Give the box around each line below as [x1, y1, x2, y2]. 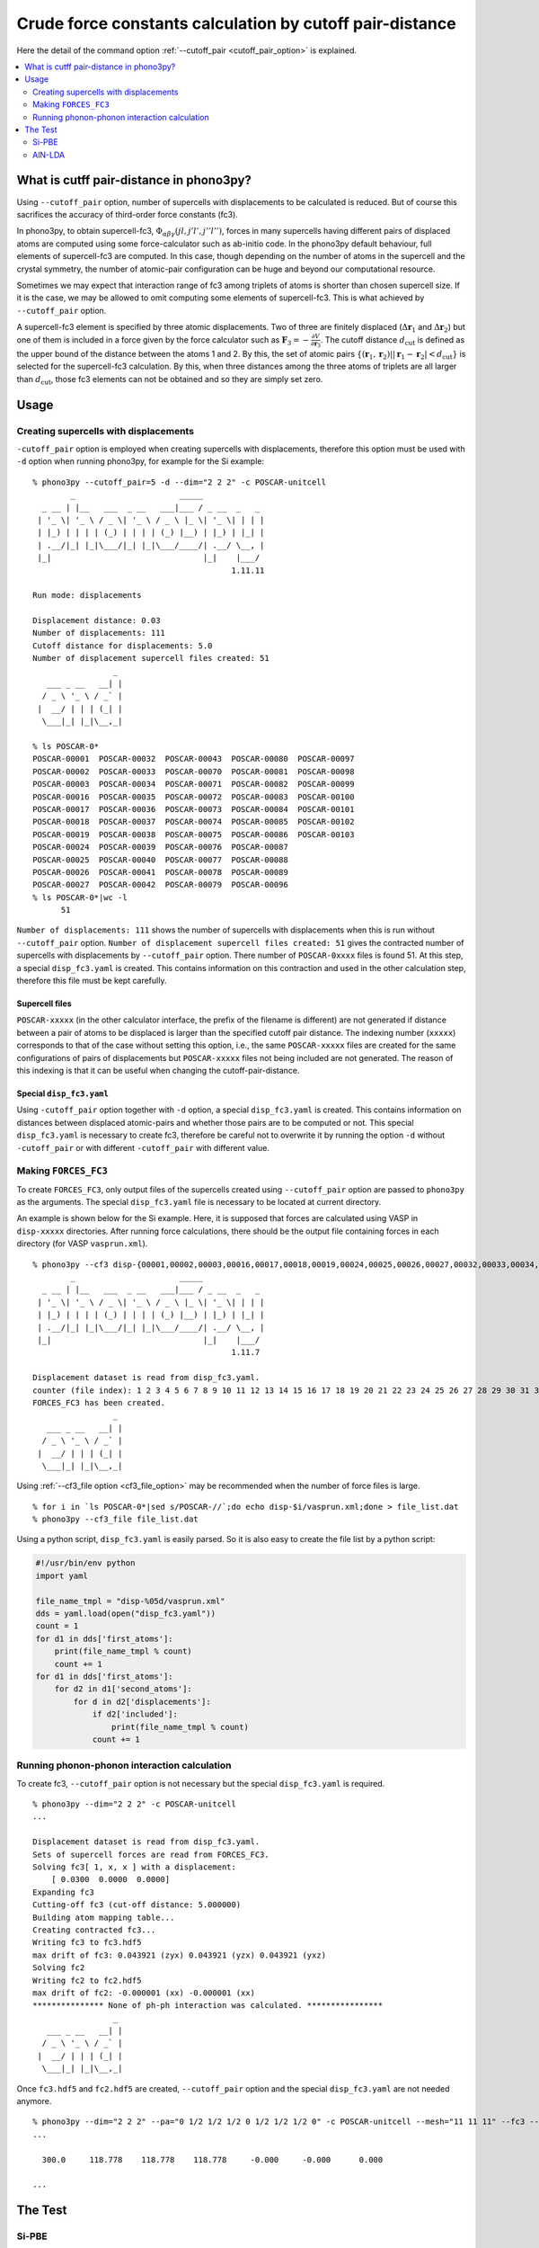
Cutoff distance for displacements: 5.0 [32, 640, 213, 651]
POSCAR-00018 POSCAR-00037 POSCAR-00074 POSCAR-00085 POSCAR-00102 [32, 816, 355, 827]
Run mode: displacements [32, 590, 142, 601]
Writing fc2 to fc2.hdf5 [32, 1975, 142, 1985]
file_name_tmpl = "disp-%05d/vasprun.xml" [35, 1596, 225, 1606]
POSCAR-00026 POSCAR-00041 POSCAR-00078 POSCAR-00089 [32, 867, 289, 877]
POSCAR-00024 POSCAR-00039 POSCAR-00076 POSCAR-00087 [32, 842, 289, 852]
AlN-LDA [32, 149, 66, 160]
